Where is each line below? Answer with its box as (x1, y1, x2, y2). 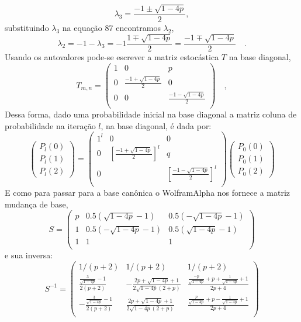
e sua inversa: (5, 249, 53, 261)
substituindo (5, 21, 49, 33)
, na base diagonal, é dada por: (101, 119, 212, 131)
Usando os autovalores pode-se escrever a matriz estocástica (5, 51, 219, 63)
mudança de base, (5, 198, 68, 210)
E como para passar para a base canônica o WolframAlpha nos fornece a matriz (5, 186, 290, 198)
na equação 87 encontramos (62, 21, 161, 33)
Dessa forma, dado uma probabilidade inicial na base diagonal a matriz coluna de (5, 108, 297, 120)
